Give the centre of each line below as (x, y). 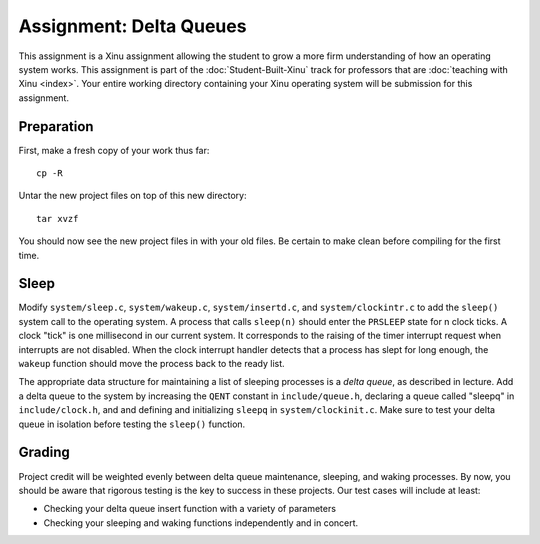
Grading (44, 452)
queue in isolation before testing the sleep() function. (132, 424)
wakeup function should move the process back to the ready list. (151, 364)
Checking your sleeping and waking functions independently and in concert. (201, 522)
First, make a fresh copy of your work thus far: (114, 150)
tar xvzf (57, 218)
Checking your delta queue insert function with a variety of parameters (190, 509)
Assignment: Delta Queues (132, 26)
